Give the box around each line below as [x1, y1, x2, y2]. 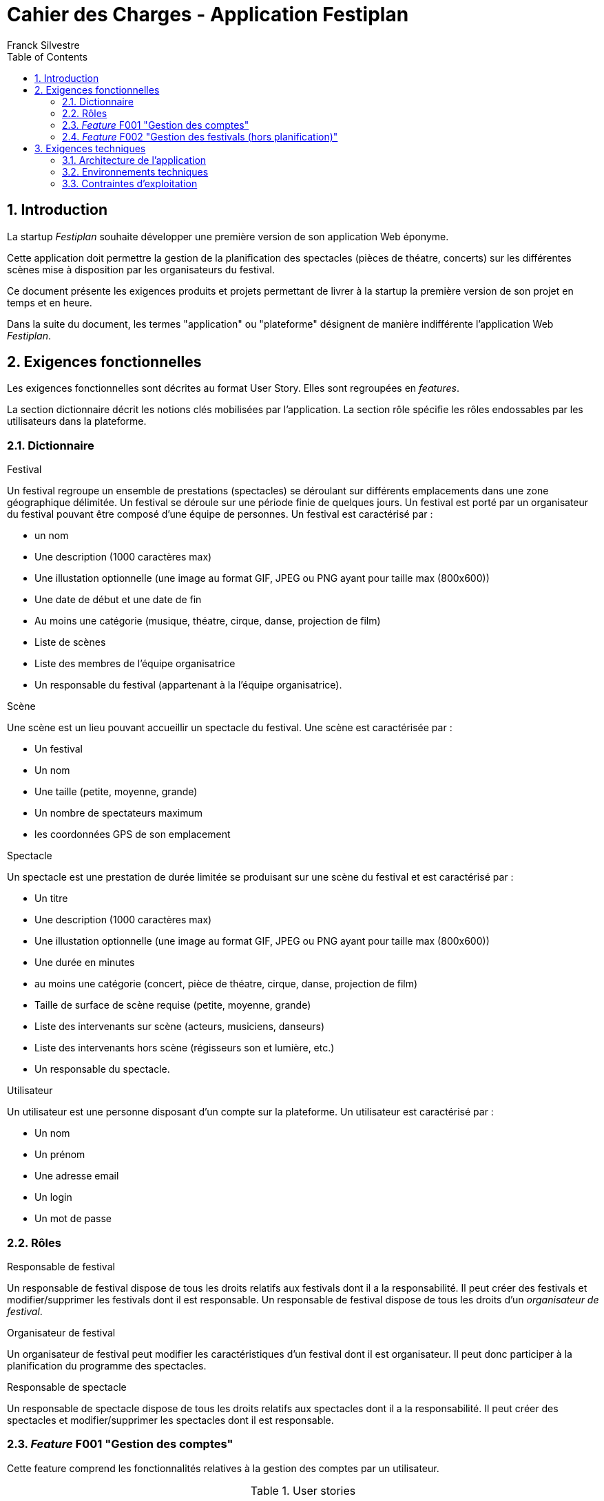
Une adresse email [34, 1170, 119, 1182]
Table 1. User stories [250, 1483, 356, 1498]
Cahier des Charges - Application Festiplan [7, 3, 409, 26]
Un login [34, 1191, 72, 1204]
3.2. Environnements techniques [62, 165, 209, 178]
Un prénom [34, 1148, 85, 1161]
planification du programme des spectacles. [7, 1359, 207, 1372]
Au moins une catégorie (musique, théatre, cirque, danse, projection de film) [34, 615, 381, 627]
